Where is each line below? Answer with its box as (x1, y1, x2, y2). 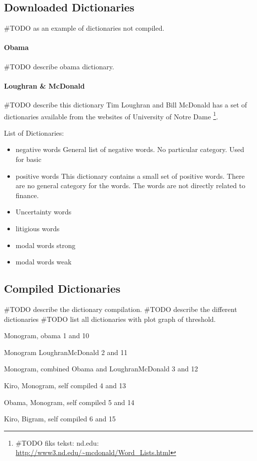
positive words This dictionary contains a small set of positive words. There (15, 170, 245, 181)
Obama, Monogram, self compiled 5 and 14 (4, 397, 134, 407)
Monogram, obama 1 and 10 (4, 330, 89, 341)
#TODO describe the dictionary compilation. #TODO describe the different (4, 304, 237, 314)
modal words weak (15, 256, 72, 267)
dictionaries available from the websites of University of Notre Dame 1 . (4, 109, 218, 121)
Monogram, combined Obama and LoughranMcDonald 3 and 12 (4, 363, 198, 374)
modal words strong (15, 240, 76, 250)
